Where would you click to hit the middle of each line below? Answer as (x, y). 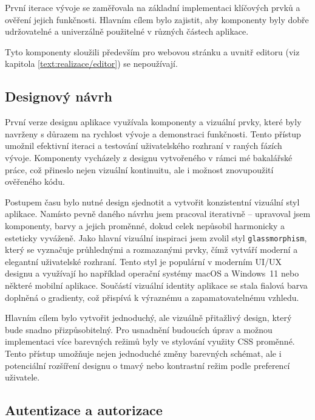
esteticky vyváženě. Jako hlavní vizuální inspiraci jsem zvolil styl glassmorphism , (156, 237)
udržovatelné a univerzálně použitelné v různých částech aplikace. (127, 31)
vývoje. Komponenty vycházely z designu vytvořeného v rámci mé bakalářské (149, 157)
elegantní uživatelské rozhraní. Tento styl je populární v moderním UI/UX (144, 261)
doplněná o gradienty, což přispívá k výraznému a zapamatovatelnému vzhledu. (152, 297)
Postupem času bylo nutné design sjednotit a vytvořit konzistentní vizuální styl (152, 201)
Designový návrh (59, 96)
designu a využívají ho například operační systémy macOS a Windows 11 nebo (152, 273)
